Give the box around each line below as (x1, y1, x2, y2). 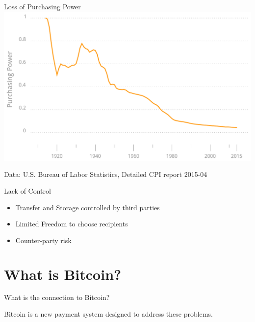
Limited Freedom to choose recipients (15, 219, 128, 229)
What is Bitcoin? (4, 264, 122, 284)
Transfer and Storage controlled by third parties (15, 202, 160, 212)
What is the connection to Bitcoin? (4, 292, 110, 302)
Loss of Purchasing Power (4, 1, 81, 11)
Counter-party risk (15, 235, 72, 245)
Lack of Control (4, 185, 51, 196)
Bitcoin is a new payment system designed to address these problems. (4, 309, 213, 319)
